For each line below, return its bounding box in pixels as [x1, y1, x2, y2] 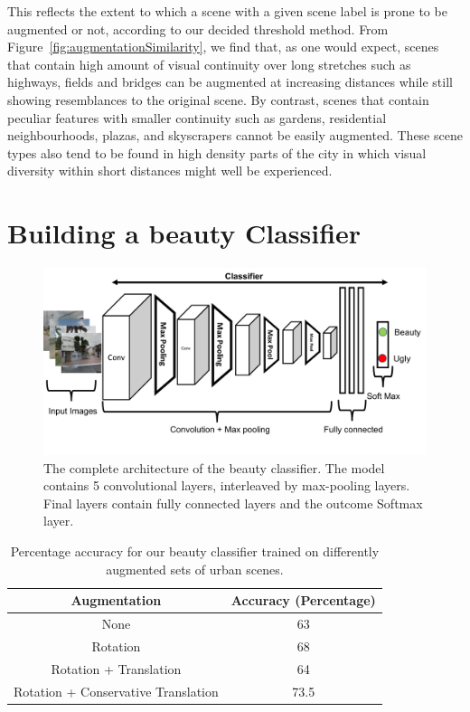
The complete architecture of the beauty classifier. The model [43, 458, 385, 477]
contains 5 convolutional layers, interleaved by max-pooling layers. [43, 476, 410, 495]
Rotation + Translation [51, 659, 182, 678]
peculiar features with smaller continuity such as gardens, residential [7, 108, 387, 127]
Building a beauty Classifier [7, 214, 362, 252]
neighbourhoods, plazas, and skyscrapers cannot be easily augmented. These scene [7, 126, 463, 145]
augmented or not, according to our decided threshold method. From [7, 19, 389, 38]
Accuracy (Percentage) [230, 591, 376, 610]
